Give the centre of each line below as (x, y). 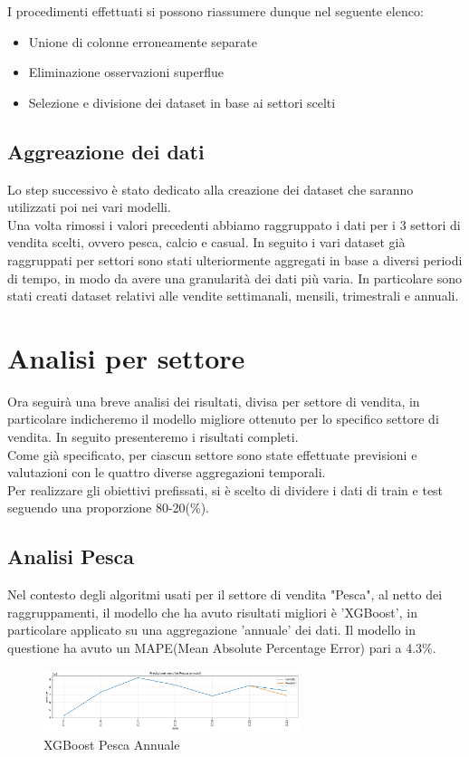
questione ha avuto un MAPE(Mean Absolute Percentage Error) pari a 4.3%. (222, 647)
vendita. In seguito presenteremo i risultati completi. (153, 437)
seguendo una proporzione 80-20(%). (109, 508)
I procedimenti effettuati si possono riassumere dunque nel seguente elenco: (215, 11)
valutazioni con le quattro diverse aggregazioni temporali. (167, 472)
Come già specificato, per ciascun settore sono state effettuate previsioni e (212, 454)
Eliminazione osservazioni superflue (126, 72)
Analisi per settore (126, 357)
